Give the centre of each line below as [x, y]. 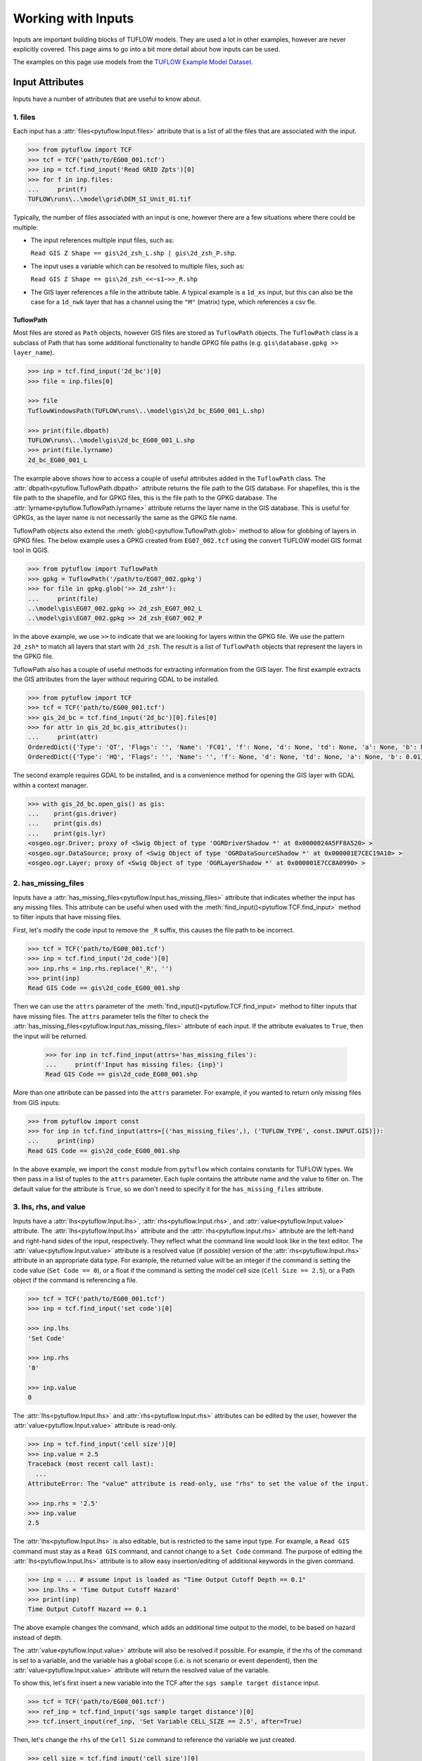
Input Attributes [49, 82]
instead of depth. [38, 1637]
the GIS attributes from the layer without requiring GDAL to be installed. [116, 679]
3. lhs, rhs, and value [49, 1207]
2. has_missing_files [49, 883]
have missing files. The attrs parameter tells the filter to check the [111, 1016]
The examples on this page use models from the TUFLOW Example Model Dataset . [133, 62]
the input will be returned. [50, 1036]
